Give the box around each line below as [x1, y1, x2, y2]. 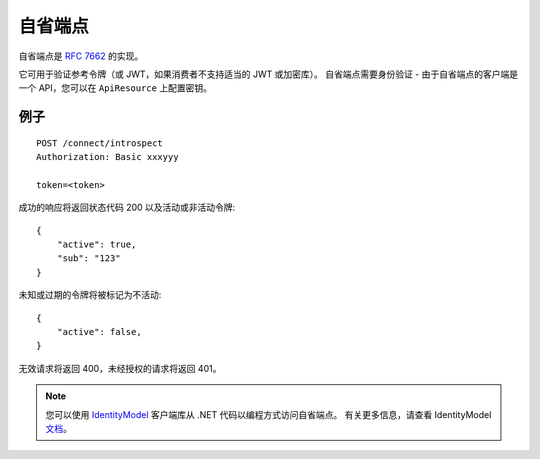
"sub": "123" [56, 253, 121, 264]
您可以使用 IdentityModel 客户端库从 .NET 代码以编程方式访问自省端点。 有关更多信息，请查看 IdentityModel [45, 408, 492, 420]
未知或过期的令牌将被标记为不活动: [18, 289, 162, 301]
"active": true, [56, 239, 137, 250]
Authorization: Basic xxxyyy [36, 151, 179, 163]
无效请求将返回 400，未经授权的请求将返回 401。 [18, 362, 222, 374]
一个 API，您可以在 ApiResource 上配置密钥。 [18, 82, 212, 94]
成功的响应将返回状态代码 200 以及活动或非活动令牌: [18, 201, 236, 214]
